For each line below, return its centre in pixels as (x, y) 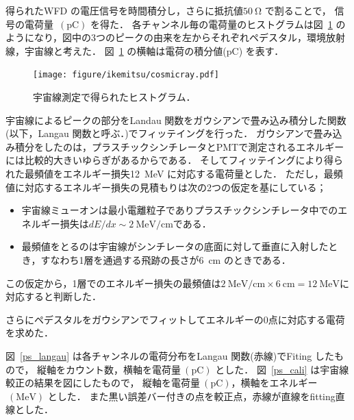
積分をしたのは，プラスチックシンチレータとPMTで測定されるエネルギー (179, 146)
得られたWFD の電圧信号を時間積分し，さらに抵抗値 (124, 10)
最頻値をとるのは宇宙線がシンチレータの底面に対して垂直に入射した (175, 246)
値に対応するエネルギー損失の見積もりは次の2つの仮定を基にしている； (166, 187)
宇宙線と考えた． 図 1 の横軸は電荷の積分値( (125, 50)
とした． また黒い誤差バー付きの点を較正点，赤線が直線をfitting (191, 396)
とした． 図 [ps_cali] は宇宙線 (282, 369)
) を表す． (261, 50)
